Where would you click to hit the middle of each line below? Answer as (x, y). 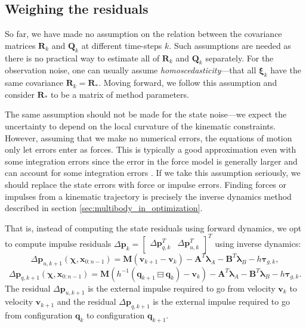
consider (20, 94)
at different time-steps (122, 45)
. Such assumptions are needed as (230, 45)
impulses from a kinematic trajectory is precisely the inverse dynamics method (148, 196)
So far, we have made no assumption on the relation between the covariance (143, 34)
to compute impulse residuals (58, 243)
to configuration (115, 315)
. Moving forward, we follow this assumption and (188, 83)
